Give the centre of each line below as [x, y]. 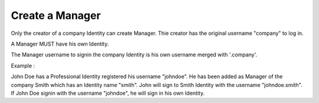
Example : [23, 66]
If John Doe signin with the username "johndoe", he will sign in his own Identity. [108, 93]
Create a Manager [56, 15]
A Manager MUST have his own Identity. [60, 44]
